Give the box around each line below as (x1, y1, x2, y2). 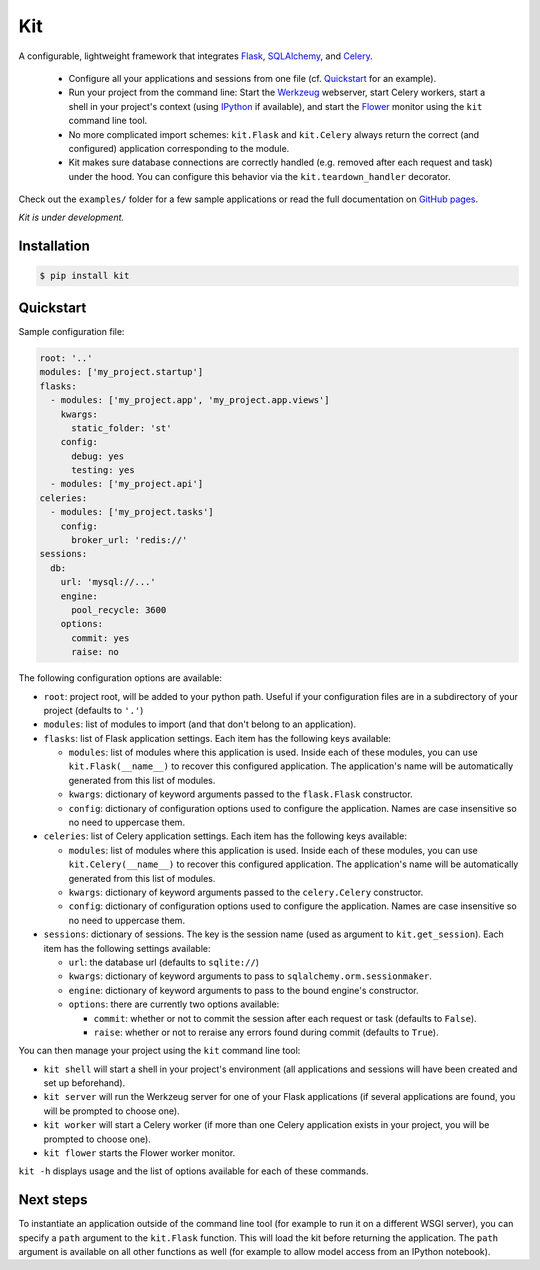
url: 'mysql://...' (60, 576, 157, 588)
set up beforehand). (43, 1077, 126, 1089)
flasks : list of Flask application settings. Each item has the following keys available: (43, 732, 392, 744)
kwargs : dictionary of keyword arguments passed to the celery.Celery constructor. (68, 886, 424, 898)
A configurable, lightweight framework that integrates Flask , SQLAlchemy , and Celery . (18, 50, 374, 62)
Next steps (18, 1191, 88, 1209)
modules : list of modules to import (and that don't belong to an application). (43, 718, 357, 730)
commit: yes (71, 632, 130, 644)
